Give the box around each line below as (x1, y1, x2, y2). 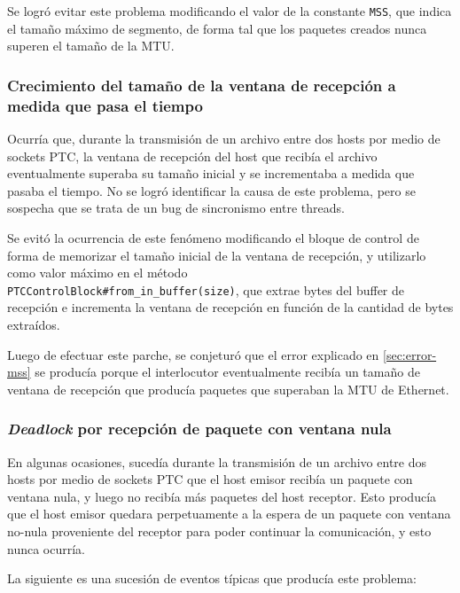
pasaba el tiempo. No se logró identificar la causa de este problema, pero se (7, 181, 416, 199)
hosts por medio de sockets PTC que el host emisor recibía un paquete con (7, 470, 413, 488)
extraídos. (7, 315, 60, 333)
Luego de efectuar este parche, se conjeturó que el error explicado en (7, 345, 379, 363)
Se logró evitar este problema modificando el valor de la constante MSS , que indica (7, 2, 452, 20)
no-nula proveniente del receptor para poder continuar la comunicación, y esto (7, 521, 432, 540)
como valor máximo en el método (7, 263, 188, 282)
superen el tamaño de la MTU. (7, 36, 175, 55)
